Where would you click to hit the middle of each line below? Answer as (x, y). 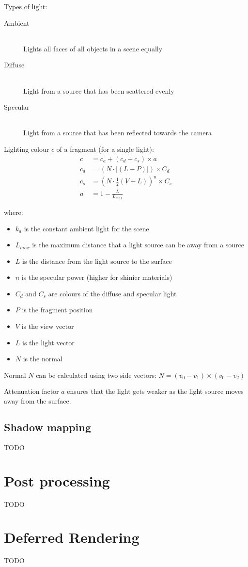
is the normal (43, 359)
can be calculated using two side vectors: (96, 375)
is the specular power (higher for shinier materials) (97, 277)
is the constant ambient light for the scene (86, 228)
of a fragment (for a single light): (105, 149)
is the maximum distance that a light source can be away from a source (138, 245)
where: (14, 212)
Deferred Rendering (72, 537)
